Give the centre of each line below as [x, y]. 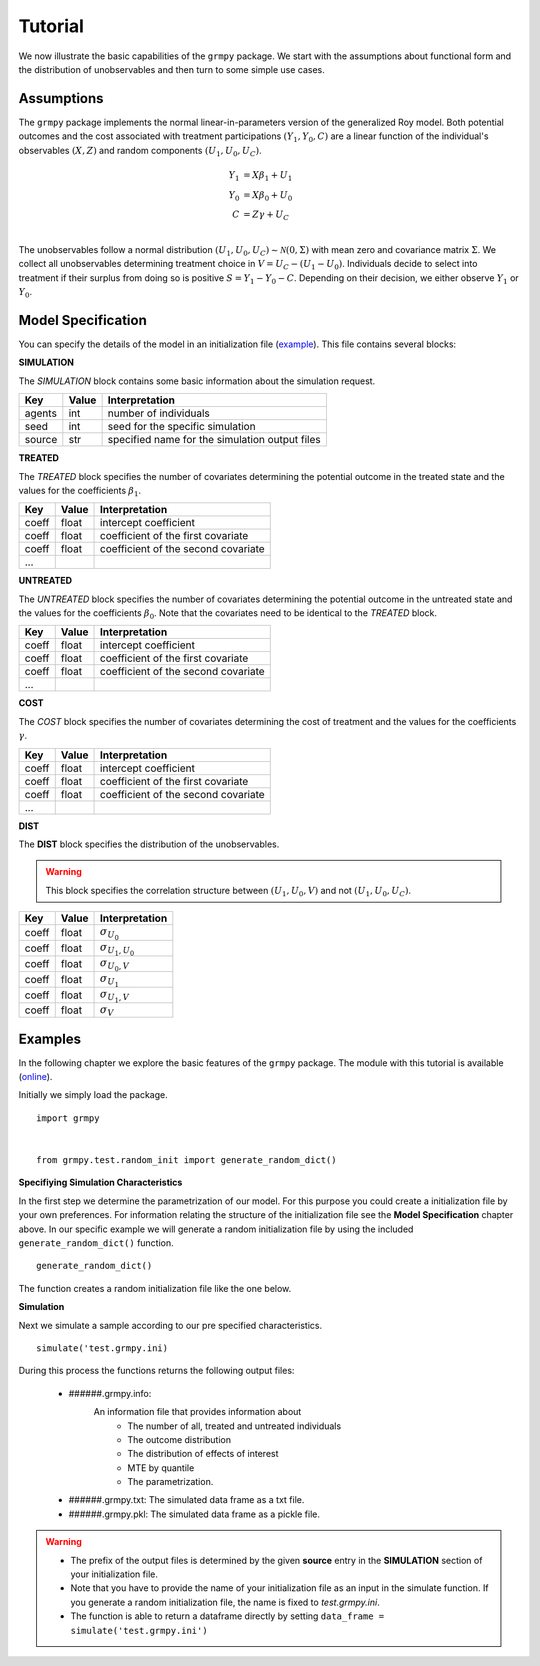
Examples [50, 1038]
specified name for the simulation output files [214, 440]
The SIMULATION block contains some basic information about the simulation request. [197, 381]
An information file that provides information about [197, 1412]
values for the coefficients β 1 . [80, 491]
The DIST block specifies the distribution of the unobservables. [149, 844]
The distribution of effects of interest [203, 1454]
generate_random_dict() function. [96, 1243]
